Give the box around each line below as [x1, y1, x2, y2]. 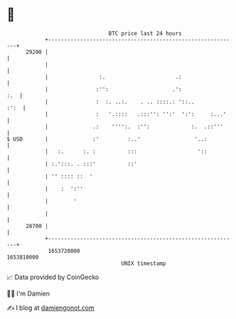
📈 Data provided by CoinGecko [6, 273, 100, 281]
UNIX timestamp [121, 259, 166, 267]
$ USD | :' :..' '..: [6, 135, 208, 143]
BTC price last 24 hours [108, 30, 182, 37]
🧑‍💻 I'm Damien [6, 289, 50, 298]
